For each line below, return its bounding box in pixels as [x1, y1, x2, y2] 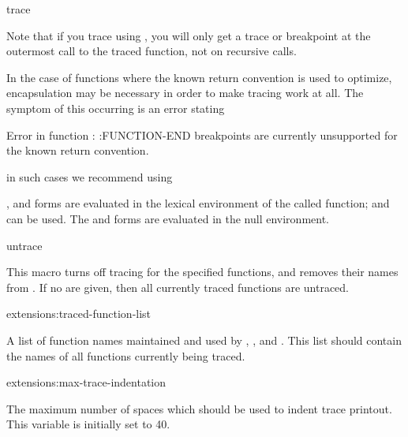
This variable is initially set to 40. [6, 416, 170, 432]
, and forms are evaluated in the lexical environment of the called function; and [6, 195, 390, 211]
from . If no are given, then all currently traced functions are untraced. [6, 278, 349, 295]
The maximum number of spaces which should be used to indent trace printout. [6, 400, 392, 416]
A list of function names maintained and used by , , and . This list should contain [6, 331, 402, 348]
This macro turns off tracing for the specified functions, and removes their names [6, 263, 399, 280]
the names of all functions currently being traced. [6, 347, 245, 364]
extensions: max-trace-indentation [6, 374, 167, 390]
